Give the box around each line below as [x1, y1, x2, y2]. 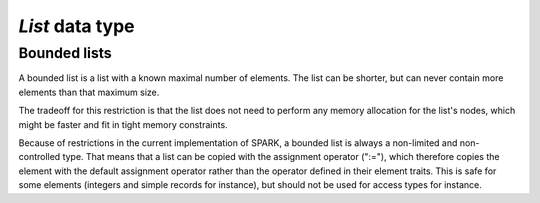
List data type [18, 15, 135, 37]
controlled [18, 151, 61, 163]
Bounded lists [18, 44, 112, 62]
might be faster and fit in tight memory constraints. [18, 118, 229, 130]
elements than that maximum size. [18, 86, 160, 98]
